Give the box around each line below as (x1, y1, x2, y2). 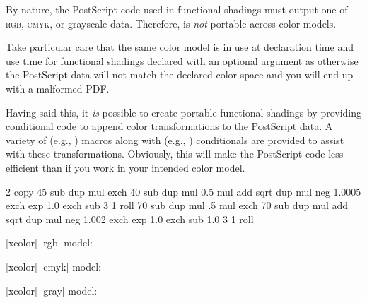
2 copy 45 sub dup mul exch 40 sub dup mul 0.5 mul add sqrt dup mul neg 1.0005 (6, 184, 361, 198)
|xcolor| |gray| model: (6, 283, 98, 297)
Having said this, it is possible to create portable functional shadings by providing (6, 105, 362, 119)
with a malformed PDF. (6, 81, 110, 95)
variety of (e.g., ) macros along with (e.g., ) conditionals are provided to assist (6, 132, 344, 147)
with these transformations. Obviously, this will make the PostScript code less (6, 146, 344, 161)
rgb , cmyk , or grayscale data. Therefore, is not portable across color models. (6, 16, 337, 30)
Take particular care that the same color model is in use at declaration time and (6, 40, 354, 54)
